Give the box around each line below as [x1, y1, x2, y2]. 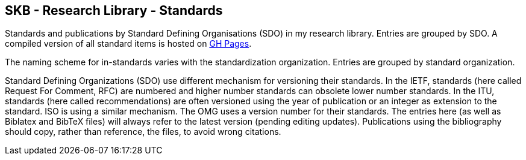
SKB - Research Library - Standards [5, 3, 223, 18]
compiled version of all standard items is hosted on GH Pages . [5, 38, 252, 49]
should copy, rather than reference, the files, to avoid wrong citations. [5, 126, 281, 137]
